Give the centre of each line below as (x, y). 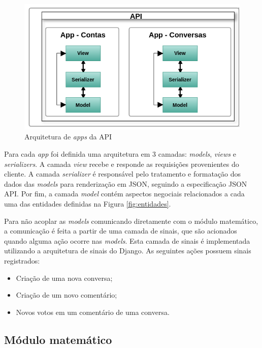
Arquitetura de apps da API (68, 137)
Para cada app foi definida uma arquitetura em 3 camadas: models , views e (120, 153)
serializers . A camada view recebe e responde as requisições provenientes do (122, 164)
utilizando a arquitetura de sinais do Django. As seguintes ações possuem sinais (128, 251)
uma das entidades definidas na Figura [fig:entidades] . (88, 203)
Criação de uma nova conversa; (64, 278)
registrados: (22, 260)
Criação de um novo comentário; (67, 295)
